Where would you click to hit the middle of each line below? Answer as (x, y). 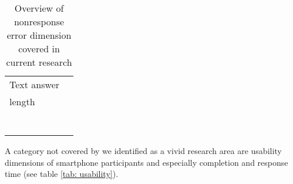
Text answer (35, 84)
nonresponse (39, 21)
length (22, 101)
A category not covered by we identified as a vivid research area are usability (143, 150)
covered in (39, 48)
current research (39, 62)
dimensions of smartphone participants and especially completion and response (146, 162)
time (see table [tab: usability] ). (62, 174)
